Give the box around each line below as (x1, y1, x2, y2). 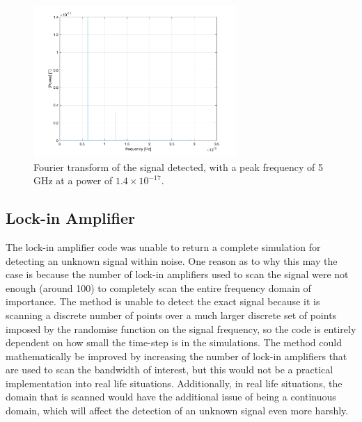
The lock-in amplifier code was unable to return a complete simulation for (6, 239, 321, 254)
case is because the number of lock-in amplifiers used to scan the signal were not (6, 267, 349, 282)
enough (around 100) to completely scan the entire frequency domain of (6, 280, 311, 295)
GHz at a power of (33, 173, 113, 188)
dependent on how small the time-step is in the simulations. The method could (6, 335, 342, 350)
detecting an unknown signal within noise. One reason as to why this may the (6, 253, 338, 268)
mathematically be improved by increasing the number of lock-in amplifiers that (6, 348, 347, 363)
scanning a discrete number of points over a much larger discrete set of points (6, 307, 337, 322)
